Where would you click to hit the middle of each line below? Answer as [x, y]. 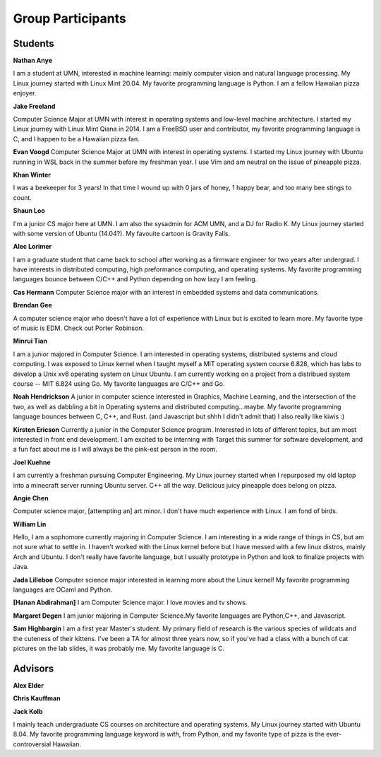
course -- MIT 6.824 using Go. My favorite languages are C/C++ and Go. [119, 384]
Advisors [34, 668]
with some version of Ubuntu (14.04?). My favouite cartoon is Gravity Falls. [122, 233]
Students [34, 43]
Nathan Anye [33, 61]
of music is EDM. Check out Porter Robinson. [79, 328]
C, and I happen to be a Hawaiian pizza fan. [77, 139]
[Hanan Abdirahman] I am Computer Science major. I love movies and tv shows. [130, 603]
